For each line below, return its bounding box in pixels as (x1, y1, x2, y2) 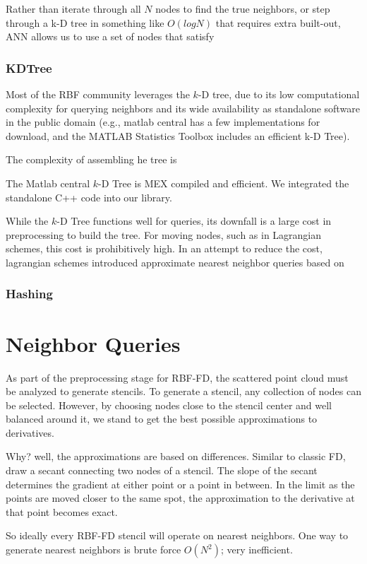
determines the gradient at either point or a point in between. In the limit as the (6, 476, 355, 491)
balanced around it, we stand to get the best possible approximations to (6, 411, 318, 426)
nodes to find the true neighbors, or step (155, 1, 330, 16)
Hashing (6, 285, 53, 302)
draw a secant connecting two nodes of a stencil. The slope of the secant (6, 463, 318, 478)
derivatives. (6, 425, 54, 440)
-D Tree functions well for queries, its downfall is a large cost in (56, 213, 332, 228)
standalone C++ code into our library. (6, 189, 172, 204)
